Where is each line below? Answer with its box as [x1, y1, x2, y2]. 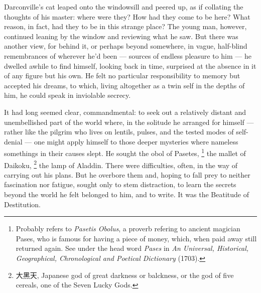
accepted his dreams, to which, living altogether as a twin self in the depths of [4, 80, 245, 90]
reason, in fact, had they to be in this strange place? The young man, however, [4, 21, 247, 32]
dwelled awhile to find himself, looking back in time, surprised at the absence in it [4, 60, 256, 71]
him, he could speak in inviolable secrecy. [4, 90, 131, 100]
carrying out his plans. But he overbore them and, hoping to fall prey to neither [4, 169, 250, 180]
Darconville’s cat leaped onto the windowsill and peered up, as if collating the [4, 2, 243, 12]
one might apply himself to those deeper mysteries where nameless [34, 136, 238, 146]
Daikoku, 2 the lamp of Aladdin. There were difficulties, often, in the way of [4, 158, 238, 170]
